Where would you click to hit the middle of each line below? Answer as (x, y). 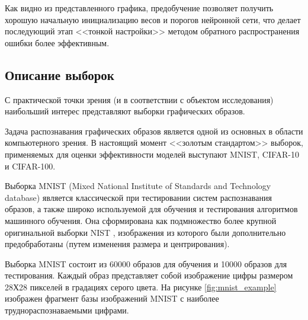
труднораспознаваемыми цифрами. (67, 310)
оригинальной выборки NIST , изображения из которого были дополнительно (145, 232)
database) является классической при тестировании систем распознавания (138, 197)
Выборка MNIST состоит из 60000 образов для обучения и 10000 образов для (146, 263)
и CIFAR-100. (30, 166)
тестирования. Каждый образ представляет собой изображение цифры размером (149, 275)
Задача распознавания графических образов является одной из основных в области (154, 131)
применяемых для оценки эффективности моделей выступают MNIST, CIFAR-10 (152, 154)
